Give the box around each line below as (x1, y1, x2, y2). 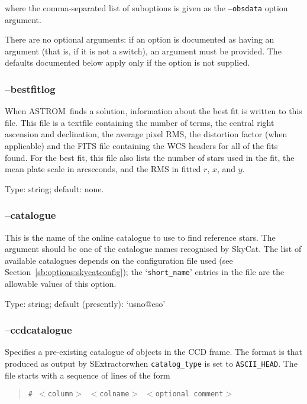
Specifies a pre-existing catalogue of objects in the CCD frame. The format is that (5, 345, 303, 358)
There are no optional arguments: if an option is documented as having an (5, 33, 274, 46)
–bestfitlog (5, 81, 56, 96)
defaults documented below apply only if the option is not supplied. (5, 56, 250, 69)
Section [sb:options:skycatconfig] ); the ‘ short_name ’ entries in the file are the (5, 266, 285, 278)
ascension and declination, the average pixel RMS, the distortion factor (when (5, 128, 287, 140)
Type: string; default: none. (5, 182, 104, 195)
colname (99, 390, 130, 399)
